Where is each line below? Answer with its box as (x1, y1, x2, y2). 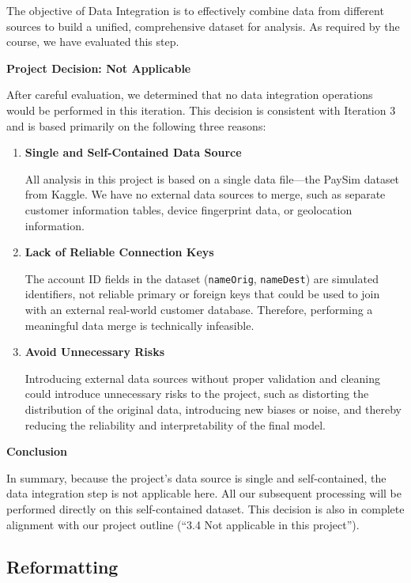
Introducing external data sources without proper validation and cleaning (25, 369, 380, 386)
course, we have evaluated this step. (6, 33, 179, 50)
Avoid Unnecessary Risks (25, 343, 165, 360)
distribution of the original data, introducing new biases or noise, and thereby (25, 400, 402, 417)
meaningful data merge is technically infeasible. (25, 316, 255, 333)
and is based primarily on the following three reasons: (6, 117, 266, 134)
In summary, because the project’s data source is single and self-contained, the (6, 469, 386, 486)
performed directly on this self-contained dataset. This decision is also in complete (6, 500, 405, 517)
